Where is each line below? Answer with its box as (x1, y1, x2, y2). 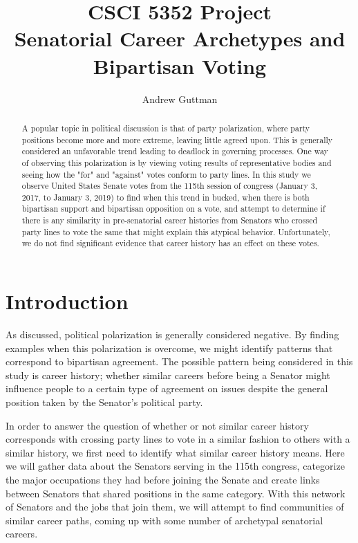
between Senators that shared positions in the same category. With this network (6, 486, 346, 500)
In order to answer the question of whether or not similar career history (6, 418, 309, 432)
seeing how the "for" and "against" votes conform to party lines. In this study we (21, 168, 311, 180)
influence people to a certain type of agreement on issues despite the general (6, 381, 328, 396)
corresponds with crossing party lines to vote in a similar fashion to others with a (6, 432, 350, 446)
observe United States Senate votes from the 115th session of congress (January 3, (21, 180, 317, 192)
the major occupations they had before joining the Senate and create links (6, 472, 320, 486)
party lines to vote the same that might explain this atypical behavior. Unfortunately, (21, 226, 330, 237)
